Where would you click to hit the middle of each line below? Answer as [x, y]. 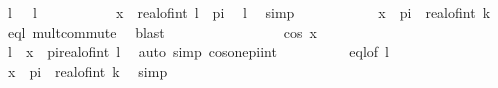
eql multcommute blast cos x [162, 31]
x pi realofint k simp [87, 70]
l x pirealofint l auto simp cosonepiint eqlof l [198, 51]
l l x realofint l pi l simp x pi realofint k [249, 12]
